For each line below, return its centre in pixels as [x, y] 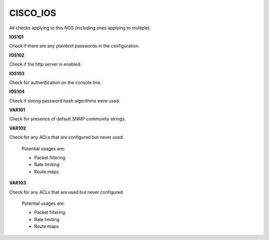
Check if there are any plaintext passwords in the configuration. [74, 46]
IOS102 [17, 55]
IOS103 [17, 73]
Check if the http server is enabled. [45, 64]
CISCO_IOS [33, 13]
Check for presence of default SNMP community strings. [67, 119]
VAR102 [18, 128]
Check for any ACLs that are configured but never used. [67, 137]
